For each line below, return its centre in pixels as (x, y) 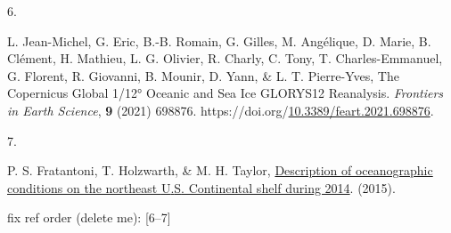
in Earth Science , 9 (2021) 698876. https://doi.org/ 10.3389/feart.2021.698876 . (221, 110)
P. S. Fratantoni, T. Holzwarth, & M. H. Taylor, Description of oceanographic (220, 170)
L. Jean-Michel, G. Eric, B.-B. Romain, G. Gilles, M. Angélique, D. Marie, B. (219, 40)
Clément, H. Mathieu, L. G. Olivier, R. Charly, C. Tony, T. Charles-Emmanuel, (225, 58)
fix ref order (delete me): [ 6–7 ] (89, 217)
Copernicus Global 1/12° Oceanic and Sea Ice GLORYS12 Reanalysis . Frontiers (225, 93)
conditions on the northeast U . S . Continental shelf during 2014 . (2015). (201, 187)
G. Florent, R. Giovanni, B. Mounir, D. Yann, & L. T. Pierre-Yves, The (203, 75)
